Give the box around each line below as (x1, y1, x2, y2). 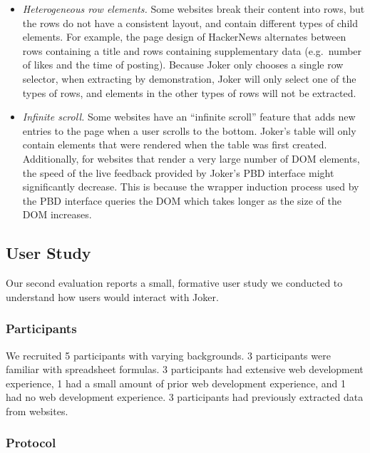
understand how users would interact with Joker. (6, 289, 219, 304)
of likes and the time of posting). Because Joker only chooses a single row (22, 57, 344, 72)
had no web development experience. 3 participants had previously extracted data (6, 390, 364, 404)
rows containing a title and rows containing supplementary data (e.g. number (22, 43, 362, 58)
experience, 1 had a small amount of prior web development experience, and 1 (6, 375, 346, 390)
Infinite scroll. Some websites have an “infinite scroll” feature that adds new (22, 109, 356, 124)
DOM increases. (22, 207, 92, 222)
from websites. (6, 403, 68, 418)
